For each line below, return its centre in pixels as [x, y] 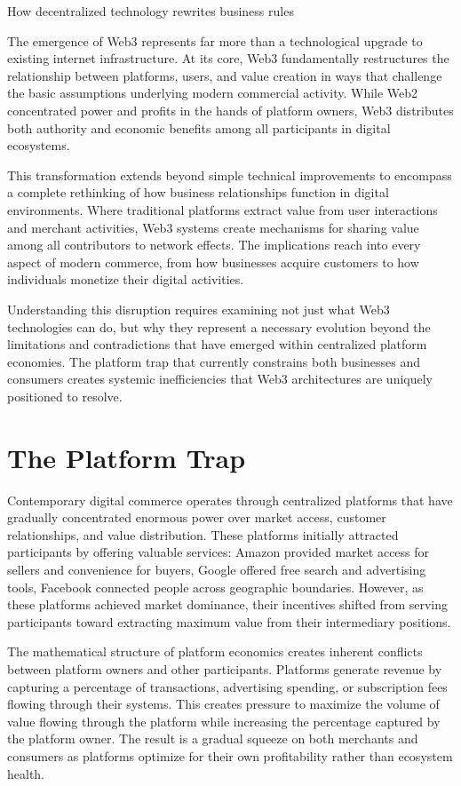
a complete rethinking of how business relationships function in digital [198, 192]
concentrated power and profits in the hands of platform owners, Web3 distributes [230, 110]
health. [26, 773]
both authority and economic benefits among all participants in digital [199, 127]
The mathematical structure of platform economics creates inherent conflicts [215, 651]
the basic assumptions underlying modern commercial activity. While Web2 [213, 93]
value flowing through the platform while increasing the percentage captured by [224, 721]
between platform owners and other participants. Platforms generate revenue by [225, 668]
